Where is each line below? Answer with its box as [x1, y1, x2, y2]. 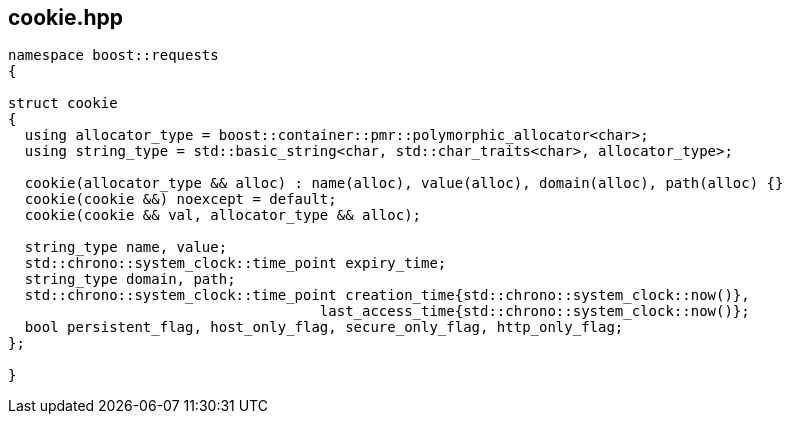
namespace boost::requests [8, 47, 219, 64]
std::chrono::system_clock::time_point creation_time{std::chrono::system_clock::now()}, [24, 287, 750, 304]
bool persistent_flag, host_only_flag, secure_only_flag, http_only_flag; [24, 319, 624, 336]
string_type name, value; [24, 239, 228, 256]
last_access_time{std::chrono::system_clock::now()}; [319, 303, 750, 320]
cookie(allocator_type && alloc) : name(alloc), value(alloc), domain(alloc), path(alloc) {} [24, 175, 784, 192]
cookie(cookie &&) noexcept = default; [24, 191, 337, 208]
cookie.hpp [8, 5, 124, 30]
